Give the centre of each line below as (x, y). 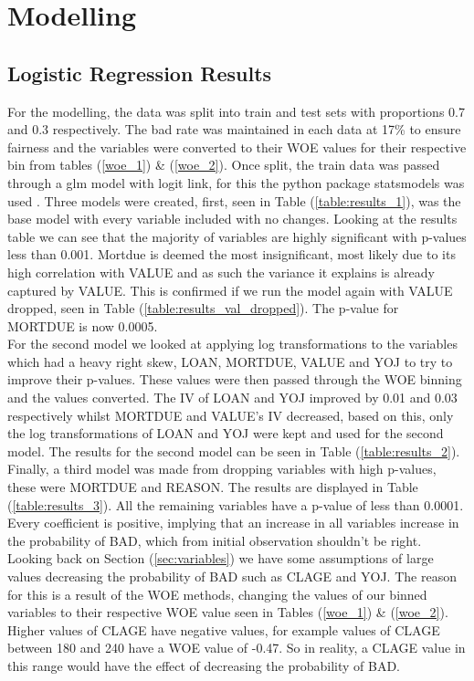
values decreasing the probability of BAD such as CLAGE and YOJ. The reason (232, 576)
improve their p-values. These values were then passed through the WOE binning (235, 379)
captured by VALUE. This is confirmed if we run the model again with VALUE (230, 290)
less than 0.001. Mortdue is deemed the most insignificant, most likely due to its (232, 254)
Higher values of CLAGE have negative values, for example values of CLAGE (224, 629)
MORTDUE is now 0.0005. (83, 325)
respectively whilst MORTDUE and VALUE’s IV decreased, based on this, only (231, 415)
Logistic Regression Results (140, 73)
